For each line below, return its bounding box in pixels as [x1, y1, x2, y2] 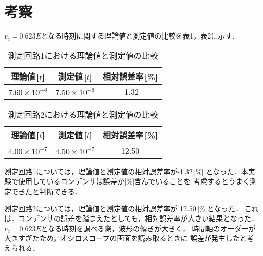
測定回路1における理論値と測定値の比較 [8, 49, 158, 61]
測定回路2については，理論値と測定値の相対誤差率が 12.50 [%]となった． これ [4, 203, 259, 213]
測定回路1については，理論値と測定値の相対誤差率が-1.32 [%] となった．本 [4, 166, 248, 176]
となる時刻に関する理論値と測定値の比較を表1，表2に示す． [41, 30, 239, 41]
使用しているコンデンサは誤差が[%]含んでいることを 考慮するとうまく [18, 176, 250, 187]
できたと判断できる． [11, 186, 82, 196]
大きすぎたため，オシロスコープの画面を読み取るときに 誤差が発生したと [4, 233, 247, 243]
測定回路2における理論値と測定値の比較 [8, 108, 158, 120]
